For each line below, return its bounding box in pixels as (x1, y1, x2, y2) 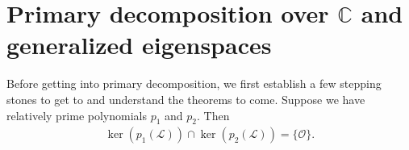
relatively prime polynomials (6, 106, 148, 123)
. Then (197, 106, 230, 123)
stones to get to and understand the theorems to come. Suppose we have (6, 90, 365, 107)
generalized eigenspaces (6, 28, 272, 61)
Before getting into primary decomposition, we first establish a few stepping (6, 75, 382, 92)
